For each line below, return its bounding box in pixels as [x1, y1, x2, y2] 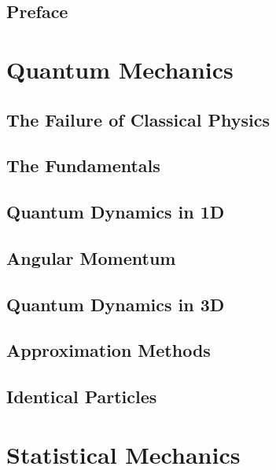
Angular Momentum [6, 245, 176, 270]
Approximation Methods [6, 338, 211, 362]
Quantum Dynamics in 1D [6, 200, 225, 224]
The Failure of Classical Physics [6, 107, 270, 131]
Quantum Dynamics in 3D [6, 292, 225, 316]
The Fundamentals [6, 153, 160, 178]
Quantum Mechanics [6, 53, 234, 85]
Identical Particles [6, 384, 157, 409]
